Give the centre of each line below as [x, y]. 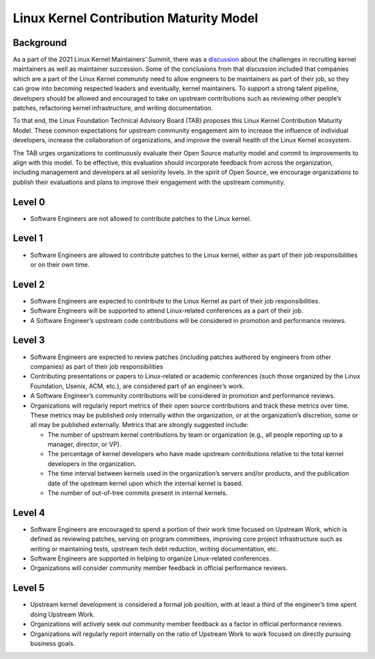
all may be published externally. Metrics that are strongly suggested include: [140, 425]
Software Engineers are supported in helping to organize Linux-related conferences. [150, 558]
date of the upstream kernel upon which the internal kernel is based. [145, 483]
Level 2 [29, 284]
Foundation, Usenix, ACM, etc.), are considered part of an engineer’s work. [137, 386]
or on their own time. [60, 265]
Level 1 [28, 239]
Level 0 [29, 202]
